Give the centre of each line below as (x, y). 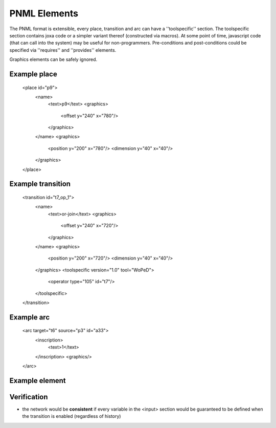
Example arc (30, 317)
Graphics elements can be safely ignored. (53, 59)
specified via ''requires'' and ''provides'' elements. (63, 50)
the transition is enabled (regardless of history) (72, 416)
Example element (38, 381)
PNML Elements (44, 13)
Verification (29, 397)
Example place (33, 74)
